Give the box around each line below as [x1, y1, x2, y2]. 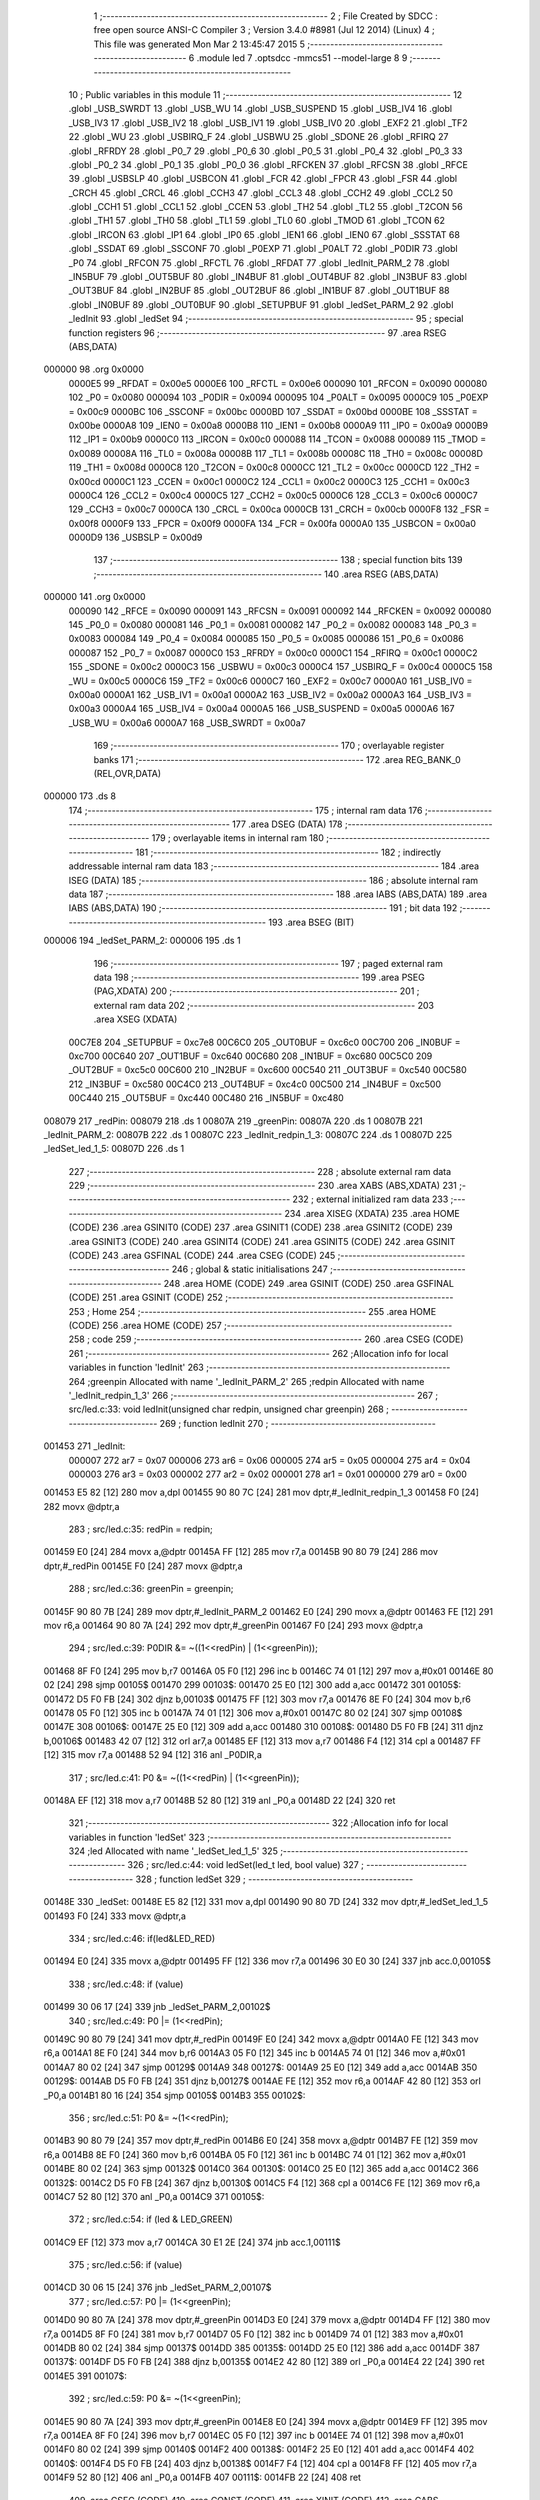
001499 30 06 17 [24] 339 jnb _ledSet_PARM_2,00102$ [43, 2001, 271, 2013]
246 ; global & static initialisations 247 [171, 1263, 329, 1275]
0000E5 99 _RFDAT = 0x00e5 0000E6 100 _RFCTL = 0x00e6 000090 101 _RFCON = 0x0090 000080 [68, 377, 488, 389]
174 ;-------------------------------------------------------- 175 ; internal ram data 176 [68, 804, 423, 816]
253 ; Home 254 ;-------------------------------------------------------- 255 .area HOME [68, 1305, 437, 1317]
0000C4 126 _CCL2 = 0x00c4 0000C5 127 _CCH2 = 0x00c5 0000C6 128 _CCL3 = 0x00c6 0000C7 [68, 489, 479, 501]
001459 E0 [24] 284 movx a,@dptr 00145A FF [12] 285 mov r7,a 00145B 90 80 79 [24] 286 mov [43, 1546, 439, 1558]
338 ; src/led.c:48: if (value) [68, 1978, 184, 1990]
